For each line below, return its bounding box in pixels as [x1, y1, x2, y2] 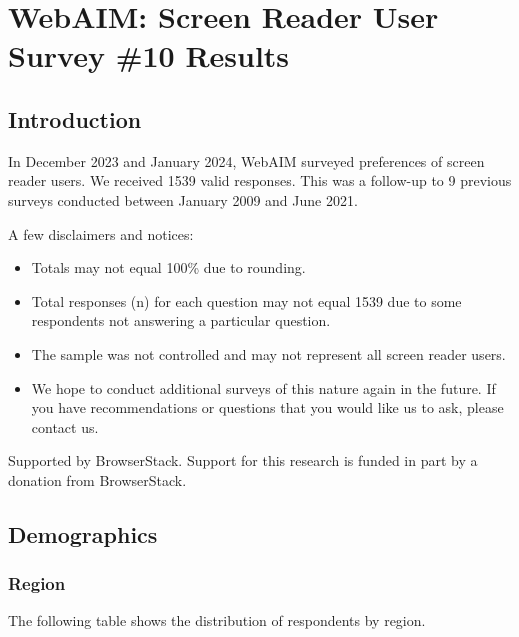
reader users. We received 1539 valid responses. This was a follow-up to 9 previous [8, 170, 512, 191]
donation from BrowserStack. [8, 469, 187, 490]
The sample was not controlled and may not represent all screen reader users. [31, 343, 506, 364]
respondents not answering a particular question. [31, 310, 331, 331]
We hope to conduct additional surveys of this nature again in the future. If [31, 377, 496, 398]
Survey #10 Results [8, 35, 290, 76]
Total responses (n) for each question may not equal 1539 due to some [31, 290, 462, 311]
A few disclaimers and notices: [8, 223, 194, 244]
